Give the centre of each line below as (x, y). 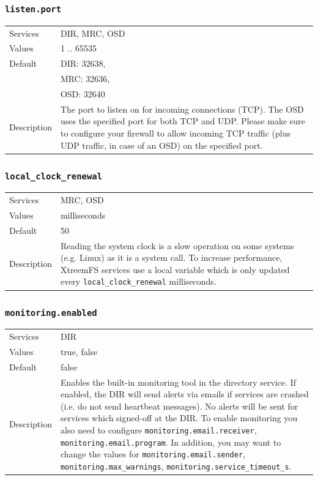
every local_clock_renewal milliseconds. (138, 281)
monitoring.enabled (51, 313)
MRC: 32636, (85, 79)
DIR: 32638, (83, 63)
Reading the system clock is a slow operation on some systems (177, 245)
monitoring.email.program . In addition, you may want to (171, 442)
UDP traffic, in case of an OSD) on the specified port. (161, 145)
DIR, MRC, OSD (93, 33)
